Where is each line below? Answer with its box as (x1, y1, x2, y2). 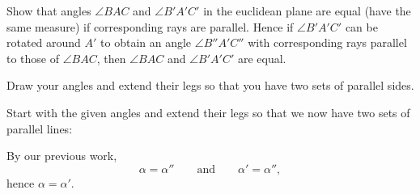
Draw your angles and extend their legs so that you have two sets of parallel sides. (6, 77, 414, 94)
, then (96, 49, 126, 66)
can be (345, 18, 378, 35)
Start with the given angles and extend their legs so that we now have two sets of (6, 103, 410, 120)
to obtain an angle (100, 34, 192, 51)
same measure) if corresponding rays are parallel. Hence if (6, 18, 294, 35)
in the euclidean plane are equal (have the (203, 2, 411, 19)
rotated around (6, 34, 81, 51)
